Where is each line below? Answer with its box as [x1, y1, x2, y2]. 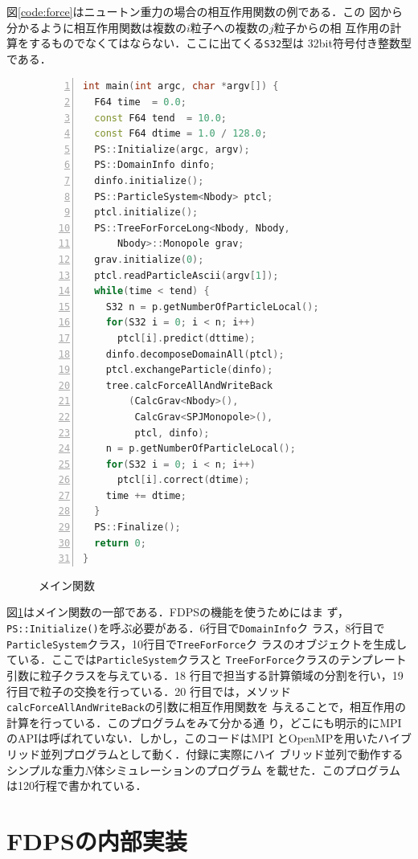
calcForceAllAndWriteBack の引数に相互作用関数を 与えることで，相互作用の [6, 698, 407, 715]
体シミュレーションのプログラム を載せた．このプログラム [93, 761, 401, 778]
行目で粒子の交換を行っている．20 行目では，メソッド [6, 682, 291, 699]
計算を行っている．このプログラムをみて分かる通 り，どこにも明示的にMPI [6, 714, 402, 730]
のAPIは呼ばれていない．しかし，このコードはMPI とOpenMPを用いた [6, 730, 379, 747]
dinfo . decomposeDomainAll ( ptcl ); [105, 348, 285, 360]
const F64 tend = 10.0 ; [94, 112, 227, 124]
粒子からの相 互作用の [273, 18, 391, 35]
